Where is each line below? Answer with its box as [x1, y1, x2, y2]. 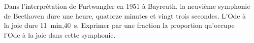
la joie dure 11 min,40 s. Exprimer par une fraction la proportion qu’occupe [4, 20, 235, 30]
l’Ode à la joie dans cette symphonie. [4, 29, 116, 40]
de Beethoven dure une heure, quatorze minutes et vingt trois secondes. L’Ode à [4, 10, 246, 21]
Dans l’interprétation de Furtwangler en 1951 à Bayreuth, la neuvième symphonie [4, 1, 250, 11]
